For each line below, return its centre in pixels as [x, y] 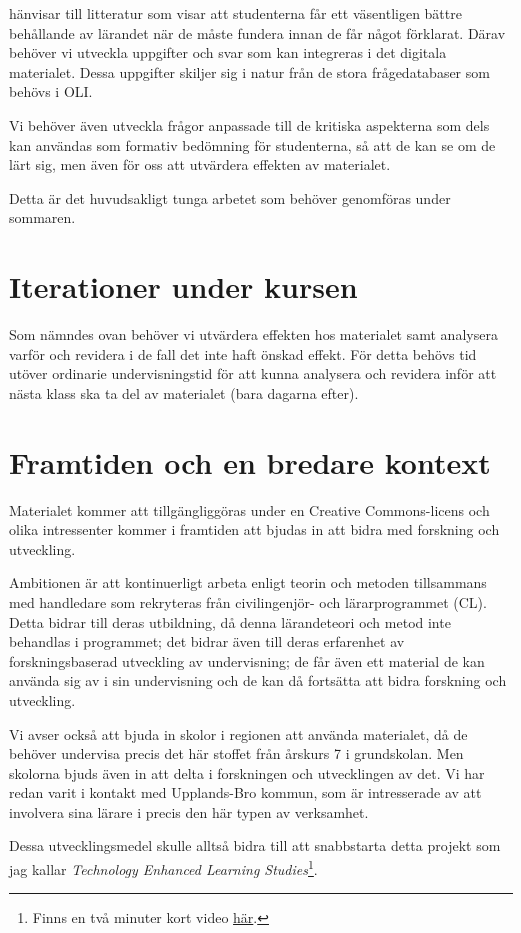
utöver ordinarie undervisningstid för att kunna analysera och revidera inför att [253, 373]
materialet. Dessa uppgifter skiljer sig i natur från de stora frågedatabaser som [249, 71]
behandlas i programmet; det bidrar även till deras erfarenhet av [207, 641]
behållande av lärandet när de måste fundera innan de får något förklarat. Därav [257, 32]
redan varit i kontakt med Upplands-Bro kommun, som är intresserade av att [245, 792]
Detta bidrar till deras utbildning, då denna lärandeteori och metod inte [230, 621]
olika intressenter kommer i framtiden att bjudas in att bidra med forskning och [254, 529]
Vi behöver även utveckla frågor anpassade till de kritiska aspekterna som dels [249, 124]
